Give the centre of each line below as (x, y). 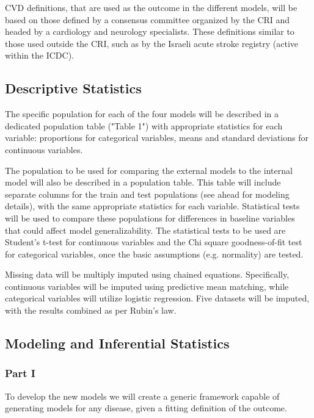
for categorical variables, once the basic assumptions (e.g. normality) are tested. (154, 254)
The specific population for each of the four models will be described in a (142, 114)
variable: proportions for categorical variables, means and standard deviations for (157, 138)
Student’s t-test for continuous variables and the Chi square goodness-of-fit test (154, 242)
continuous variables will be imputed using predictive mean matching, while (147, 286)
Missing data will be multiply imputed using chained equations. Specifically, (147, 274)
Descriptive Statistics (73, 88)
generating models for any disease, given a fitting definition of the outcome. (146, 408)
